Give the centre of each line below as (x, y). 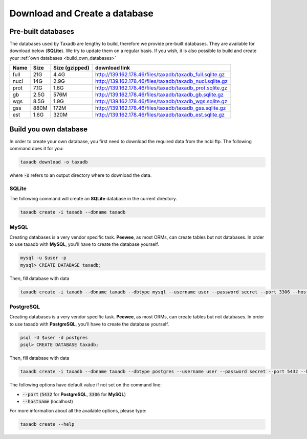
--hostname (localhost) (48, 401)
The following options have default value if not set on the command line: (86, 385)
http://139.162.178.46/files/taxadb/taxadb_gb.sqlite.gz (159, 95)
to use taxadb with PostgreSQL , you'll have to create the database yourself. (89, 324)
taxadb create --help (47, 424)
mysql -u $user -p (43, 258)
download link (113, 68)
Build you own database (49, 129)
